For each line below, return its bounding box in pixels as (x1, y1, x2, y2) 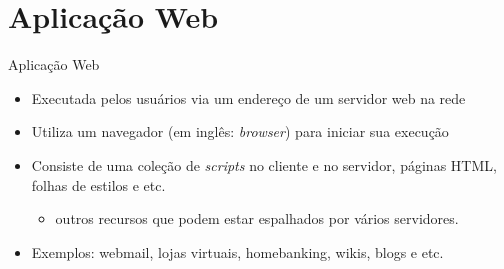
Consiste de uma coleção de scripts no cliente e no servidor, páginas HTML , (31, 154, 497, 175)
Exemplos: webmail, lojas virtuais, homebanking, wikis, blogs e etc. (31, 241, 444, 262)
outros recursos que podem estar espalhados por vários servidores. (55, 208, 459, 229)
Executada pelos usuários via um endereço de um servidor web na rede (31, 87, 466, 108)
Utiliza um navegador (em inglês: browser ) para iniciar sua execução (31, 121, 449, 142)
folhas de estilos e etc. (31, 174, 166, 195)
